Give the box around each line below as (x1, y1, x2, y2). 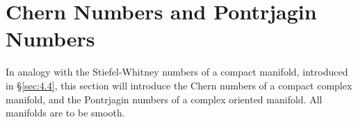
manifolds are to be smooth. (6, 105, 125, 120)
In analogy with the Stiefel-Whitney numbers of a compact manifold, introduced (6, 64, 348, 79)
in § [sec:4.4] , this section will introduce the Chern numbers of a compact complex (6, 78, 352, 92)
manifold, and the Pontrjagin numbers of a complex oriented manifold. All (6, 91, 323, 106)
